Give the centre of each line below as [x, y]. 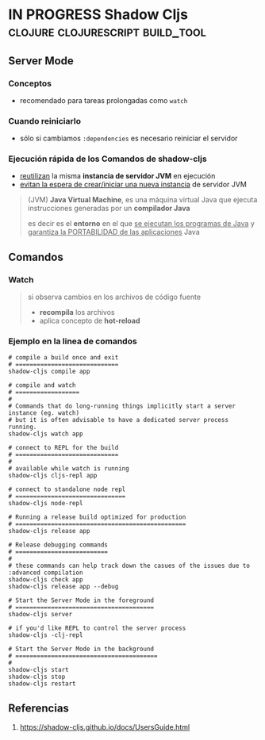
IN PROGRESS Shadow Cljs [98, 15]
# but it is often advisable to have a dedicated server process [118, 420]
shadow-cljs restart [42, 684]
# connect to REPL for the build [63, 448]
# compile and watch [42, 385]
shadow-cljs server [40, 615]
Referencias [39, 708]
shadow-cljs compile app [49, 372]
